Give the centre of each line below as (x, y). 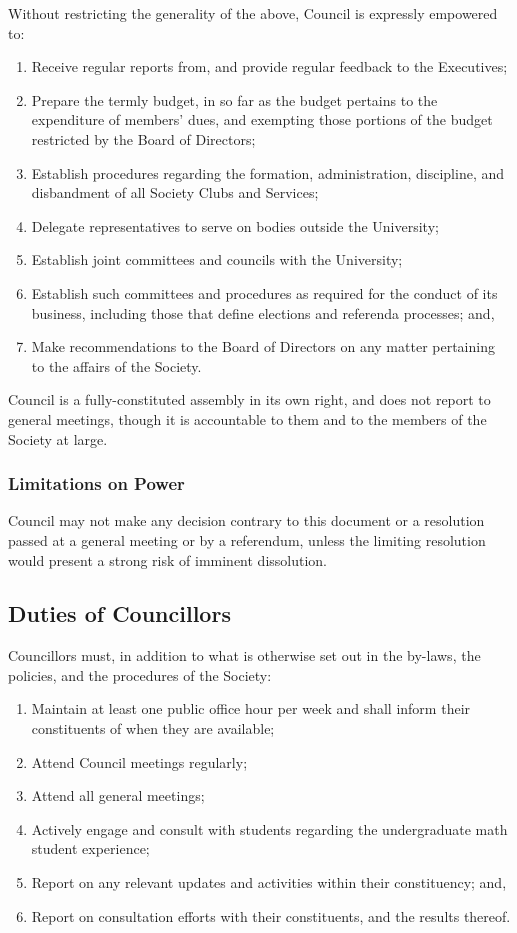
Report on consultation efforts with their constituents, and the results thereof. (271, 915)
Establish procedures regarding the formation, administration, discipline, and (268, 172)
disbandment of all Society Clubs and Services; (175, 192)
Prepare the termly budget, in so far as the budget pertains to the (234, 99)
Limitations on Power (96, 483)
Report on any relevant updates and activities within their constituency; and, (269, 882)
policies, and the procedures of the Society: (140, 674)
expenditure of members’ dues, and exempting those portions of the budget (262, 119)
